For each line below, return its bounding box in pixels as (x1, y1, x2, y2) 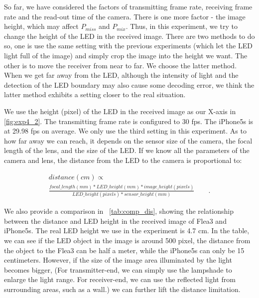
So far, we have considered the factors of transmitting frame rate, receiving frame (4, 1, 253, 11)
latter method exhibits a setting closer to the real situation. (4, 89, 186, 100)
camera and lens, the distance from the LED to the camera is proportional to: (4, 154, 242, 165)
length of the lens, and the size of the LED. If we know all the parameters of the (4, 145, 250, 155)
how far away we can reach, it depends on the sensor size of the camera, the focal (4, 135, 253, 146)
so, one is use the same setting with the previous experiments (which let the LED (4, 40, 253, 51)
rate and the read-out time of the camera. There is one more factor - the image (4, 11, 246, 21)
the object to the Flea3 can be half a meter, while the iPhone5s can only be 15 (4, 245, 245, 255)
